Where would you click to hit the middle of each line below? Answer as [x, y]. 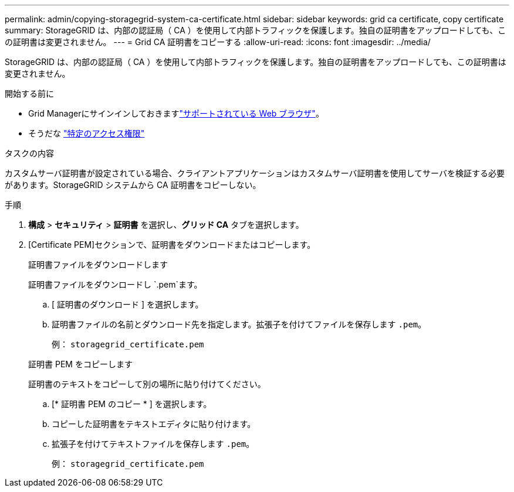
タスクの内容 [29, 153]
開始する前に [29, 93]
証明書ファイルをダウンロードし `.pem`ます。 [115, 284]
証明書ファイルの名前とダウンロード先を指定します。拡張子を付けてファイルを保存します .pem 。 [239, 324]
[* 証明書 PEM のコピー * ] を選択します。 [132, 404]
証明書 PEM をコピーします [80, 364]
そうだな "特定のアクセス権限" [87, 133]
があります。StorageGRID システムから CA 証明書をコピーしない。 [133, 185]
